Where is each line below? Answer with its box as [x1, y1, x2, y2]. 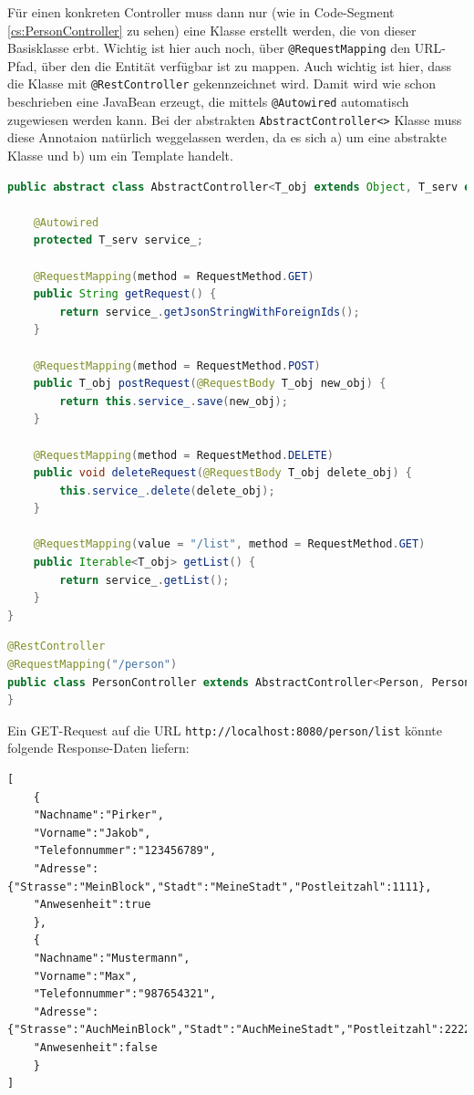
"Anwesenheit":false [33, 1040, 158, 1054]
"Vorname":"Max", [33, 969, 139, 983]
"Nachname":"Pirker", [33, 808, 164, 822]
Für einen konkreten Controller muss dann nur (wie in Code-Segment [7, 3, 395, 21]
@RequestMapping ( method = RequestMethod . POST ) [33, 359, 321, 372]
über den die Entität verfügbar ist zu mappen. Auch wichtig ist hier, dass [41, 56, 452, 75]
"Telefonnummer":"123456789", [33, 844, 217, 858]
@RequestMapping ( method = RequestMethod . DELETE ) [33, 448, 335, 462]
